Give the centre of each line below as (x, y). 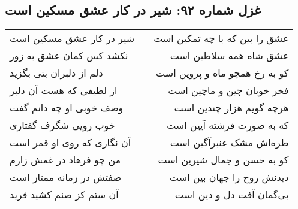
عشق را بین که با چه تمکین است (221, 38)
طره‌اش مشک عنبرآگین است (229, 143)
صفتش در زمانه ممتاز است (66, 177)
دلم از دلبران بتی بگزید (56, 73)
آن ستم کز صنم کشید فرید (64, 195)
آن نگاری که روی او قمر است (70, 143)
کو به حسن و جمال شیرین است (223, 160)
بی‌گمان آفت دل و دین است (232, 195)
